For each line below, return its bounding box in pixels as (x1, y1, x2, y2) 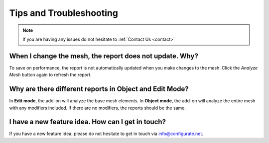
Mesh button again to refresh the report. (9, 72, 92, 78)
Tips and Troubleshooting (9, 7, 118, 18)
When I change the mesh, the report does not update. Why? (9, 52, 199, 60)
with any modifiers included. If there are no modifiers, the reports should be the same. (9, 105, 186, 111)
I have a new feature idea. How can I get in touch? (9, 118, 166, 126)
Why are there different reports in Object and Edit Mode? (9, 85, 189, 93)
